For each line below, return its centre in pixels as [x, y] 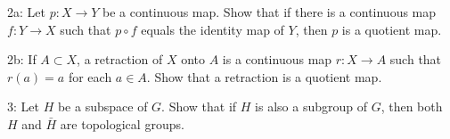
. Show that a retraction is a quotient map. [264, 76]
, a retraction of [120, 59]
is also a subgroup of [311, 106]
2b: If [22, 59]
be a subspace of [102, 106]
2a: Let [26, 12]
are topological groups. [122, 123]
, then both [412, 106]
